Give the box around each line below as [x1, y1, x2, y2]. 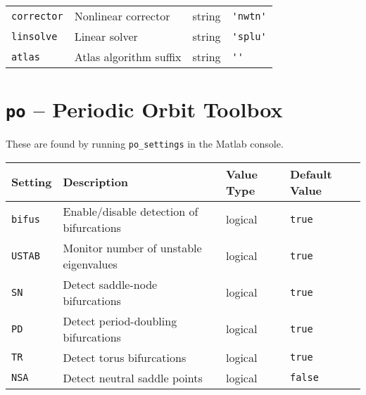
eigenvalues [63, 255, 118, 272]
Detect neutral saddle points [63, 369, 203, 386]
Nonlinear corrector [74, 8, 170, 24]
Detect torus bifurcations [63, 349, 187, 365]
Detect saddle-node [63, 276, 158, 292]
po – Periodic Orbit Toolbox [6, 95, 283, 124]
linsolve [11, 30, 58, 42]
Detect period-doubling [63, 312, 177, 329]
